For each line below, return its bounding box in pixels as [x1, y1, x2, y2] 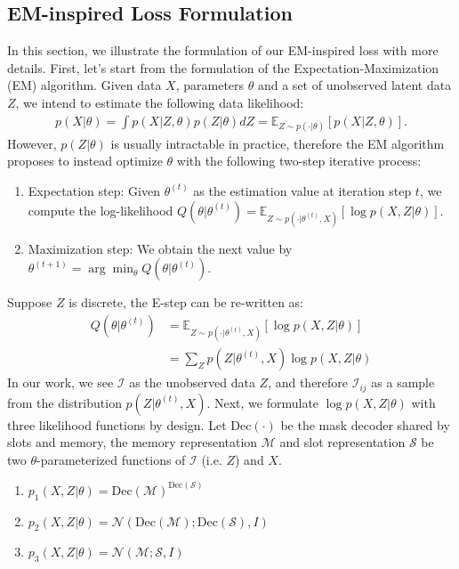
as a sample [371, 373, 435, 392]
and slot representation [279, 433, 406, 451]
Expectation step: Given [28, 181, 160, 199]
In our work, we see [7, 373, 114, 392]
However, [7, 134, 57, 152]
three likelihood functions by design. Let [7, 415, 227, 434]
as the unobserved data [129, 373, 255, 392]
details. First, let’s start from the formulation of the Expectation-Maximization [7, 58, 439, 77]
